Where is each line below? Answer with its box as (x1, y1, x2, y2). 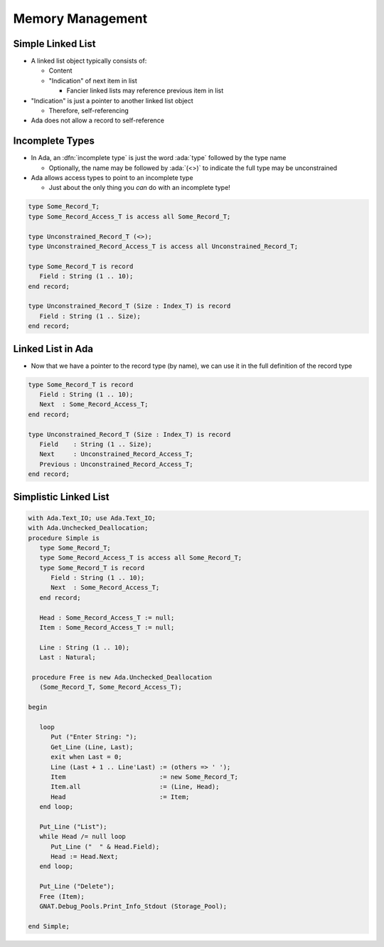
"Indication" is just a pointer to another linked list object (31, 96, 193, 105)
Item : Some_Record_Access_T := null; (39, 623, 175, 632)
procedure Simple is (28, 534, 100, 542)
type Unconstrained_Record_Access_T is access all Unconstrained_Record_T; (28, 243, 299, 250)
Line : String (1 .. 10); (39, 643, 130, 651)
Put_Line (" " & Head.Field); (50, 842, 160, 850)
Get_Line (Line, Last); (50, 743, 134, 751)
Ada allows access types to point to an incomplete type (31, 174, 193, 182)
